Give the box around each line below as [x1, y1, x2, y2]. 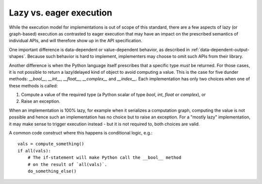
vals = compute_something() [17, 141, 84, 147]
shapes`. [9, 53, 27, 59]
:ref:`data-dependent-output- [191, 47, 250, 52]
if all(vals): [17, 148, 51, 153]
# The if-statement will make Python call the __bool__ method [27, 155, 181, 160]
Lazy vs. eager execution [9, 7, 113, 18]
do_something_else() [27, 168, 77, 174]
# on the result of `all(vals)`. [27, 162, 108, 167]
